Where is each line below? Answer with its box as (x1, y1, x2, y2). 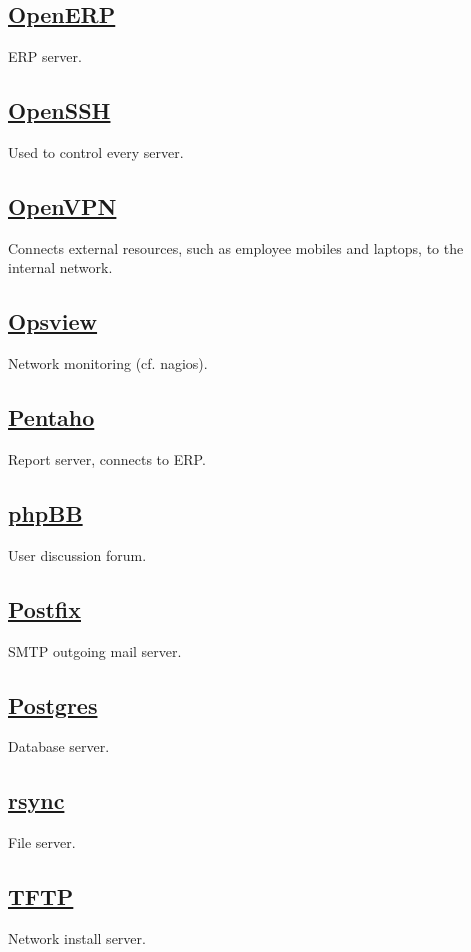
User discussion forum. (8, 544, 147, 565)
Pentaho (8, 402, 95, 433)
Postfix (8, 593, 81, 624)
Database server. (8, 736, 110, 757)
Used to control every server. (8, 142, 184, 162)
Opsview (8, 306, 98, 337)
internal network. (8, 257, 113, 278)
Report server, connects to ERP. (8, 448, 206, 469)
